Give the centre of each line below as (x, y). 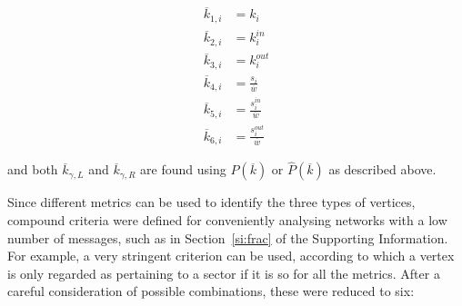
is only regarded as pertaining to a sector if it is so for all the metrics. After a (224, 273)
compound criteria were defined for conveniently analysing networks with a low (227, 219)
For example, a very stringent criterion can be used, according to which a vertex (231, 256)
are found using (183, 169)
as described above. (382, 169)
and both (33, 169)
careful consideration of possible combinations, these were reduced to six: (211, 291)
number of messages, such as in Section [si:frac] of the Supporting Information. (228, 237)
